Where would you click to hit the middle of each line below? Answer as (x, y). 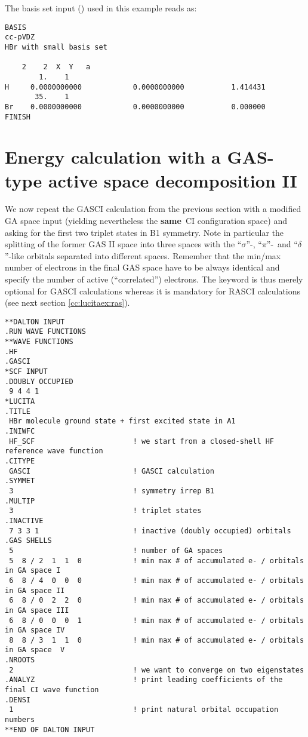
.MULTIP (20, 501)
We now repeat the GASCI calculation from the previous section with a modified (153, 209)
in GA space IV (35, 630)
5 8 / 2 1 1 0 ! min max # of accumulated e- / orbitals (157, 561)
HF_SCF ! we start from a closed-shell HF (142, 441)
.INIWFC (20, 432)
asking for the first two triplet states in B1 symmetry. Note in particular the (144, 232)
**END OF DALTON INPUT (50, 730)
